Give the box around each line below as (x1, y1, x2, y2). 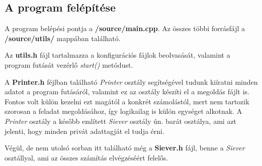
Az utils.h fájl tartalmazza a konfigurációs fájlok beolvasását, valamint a (5, 50, 230, 60)
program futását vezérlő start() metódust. (5, 59, 133, 70)
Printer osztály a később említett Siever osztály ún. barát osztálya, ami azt (5, 115, 237, 126)
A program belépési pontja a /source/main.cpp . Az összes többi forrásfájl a (5, 23, 245, 34)
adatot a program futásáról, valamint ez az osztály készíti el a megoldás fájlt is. (5, 86, 249, 97)
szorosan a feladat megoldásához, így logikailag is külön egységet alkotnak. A (5, 106, 242, 116)
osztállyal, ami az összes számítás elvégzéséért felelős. (5, 152, 168, 162)
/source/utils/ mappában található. (5, 33, 121, 43)
